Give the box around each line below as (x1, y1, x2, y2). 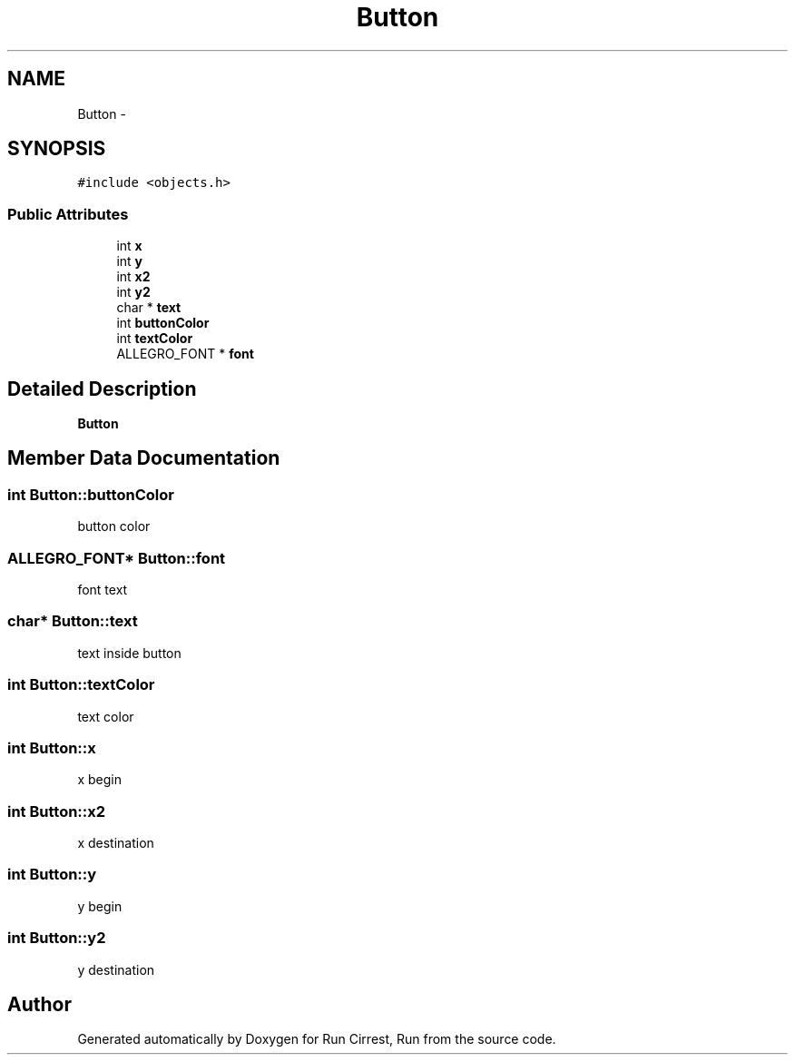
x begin (77, 772, 122, 788)
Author (7, 992, 72, 1016)
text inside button (77, 644, 182, 661)
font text (77, 582, 128, 597)
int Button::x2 (7, 801, 106, 821)
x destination (77, 835, 154, 851)
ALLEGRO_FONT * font (116, 346, 254, 362)
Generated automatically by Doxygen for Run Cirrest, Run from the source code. (77, 1031, 556, 1047)
